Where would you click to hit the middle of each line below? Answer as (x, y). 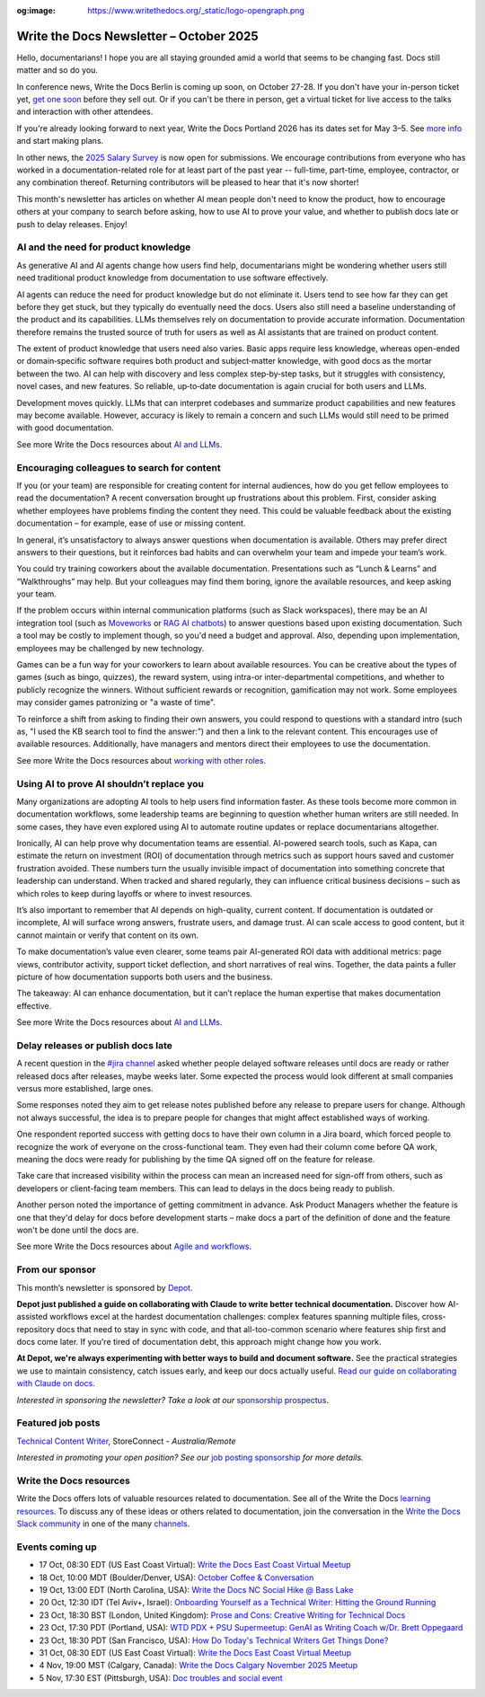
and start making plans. (60, 141)
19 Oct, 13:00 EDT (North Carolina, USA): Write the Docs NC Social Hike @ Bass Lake (196, 1590)
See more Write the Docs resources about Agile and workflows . (134, 1246)
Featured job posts (58, 1423)
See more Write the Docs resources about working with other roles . (141, 760)
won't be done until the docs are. (78, 1230)
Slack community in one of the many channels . (103, 1524)
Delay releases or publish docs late (94, 1045)
